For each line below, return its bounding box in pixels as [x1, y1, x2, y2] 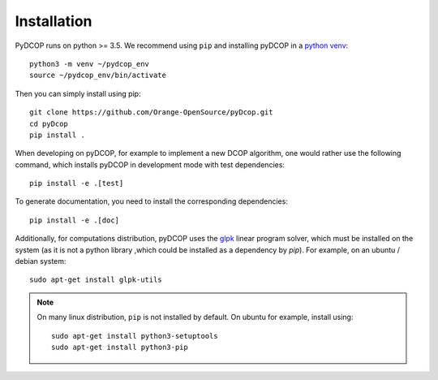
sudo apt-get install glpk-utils [29, 275, 162, 284]
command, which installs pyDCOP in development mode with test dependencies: [15, 159, 286, 170]
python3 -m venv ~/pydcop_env [29, 59, 150, 68]
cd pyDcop [29, 119, 68, 128]
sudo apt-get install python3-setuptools [51, 331, 218, 340]
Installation [15, 12, 92, 30]
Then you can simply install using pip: [15, 89, 141, 98]
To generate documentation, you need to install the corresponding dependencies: [15, 196, 288, 206]
